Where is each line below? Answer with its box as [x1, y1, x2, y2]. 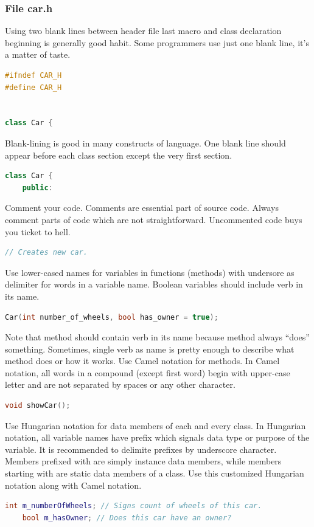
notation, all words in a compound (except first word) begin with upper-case [5, 366, 290, 379]
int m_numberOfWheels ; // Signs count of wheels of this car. [5, 501, 262, 511]
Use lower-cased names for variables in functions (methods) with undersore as [5, 266, 295, 278]
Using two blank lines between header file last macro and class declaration [5, 24, 282, 37]
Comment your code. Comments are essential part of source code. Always [5, 201, 279, 214]
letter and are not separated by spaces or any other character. [5, 378, 235, 391]
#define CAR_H [5, 83, 62, 92]
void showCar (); [5, 401, 71, 410]
